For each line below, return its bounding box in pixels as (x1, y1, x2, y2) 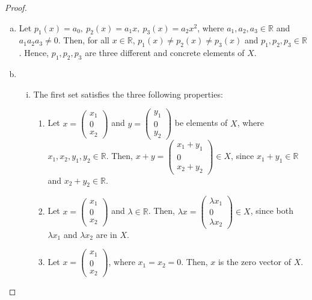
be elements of (174, 116, 228, 129)
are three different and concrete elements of (85, 46, 245, 59)
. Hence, (19, 46, 49, 59)
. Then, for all (58, 34, 109, 46)
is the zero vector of (218, 255, 291, 268)
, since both (250, 204, 293, 217)
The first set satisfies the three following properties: (33, 87, 223, 100)
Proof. (5, 1, 27, 13)
